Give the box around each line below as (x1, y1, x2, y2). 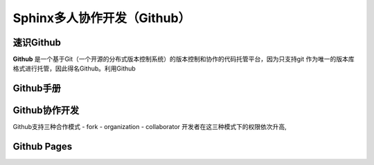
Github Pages (12, 141, 73, 153)
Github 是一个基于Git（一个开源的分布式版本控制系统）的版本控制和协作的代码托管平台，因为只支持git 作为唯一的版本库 (12, 55, 355, 64)
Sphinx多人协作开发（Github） (12, 10, 191, 26)
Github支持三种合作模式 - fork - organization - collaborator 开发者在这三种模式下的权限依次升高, (12, 123, 287, 131)
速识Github (12, 37, 62, 48)
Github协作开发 (12, 104, 80, 117)
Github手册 (12, 83, 62, 95)
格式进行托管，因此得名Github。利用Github (12, 64, 136, 72)
